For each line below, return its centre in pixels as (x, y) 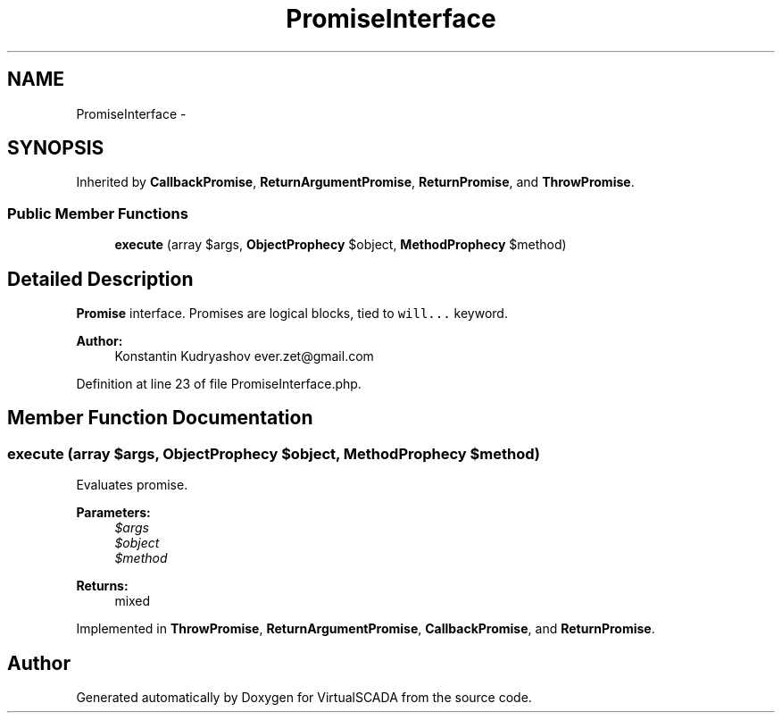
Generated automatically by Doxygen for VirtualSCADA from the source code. (304, 698)
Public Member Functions (98, 213)
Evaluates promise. (132, 485)
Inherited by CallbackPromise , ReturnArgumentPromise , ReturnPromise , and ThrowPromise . (355, 182)
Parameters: (113, 513)
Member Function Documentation (160, 418)
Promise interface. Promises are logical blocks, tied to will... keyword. (292, 314)
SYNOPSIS (56, 148)
